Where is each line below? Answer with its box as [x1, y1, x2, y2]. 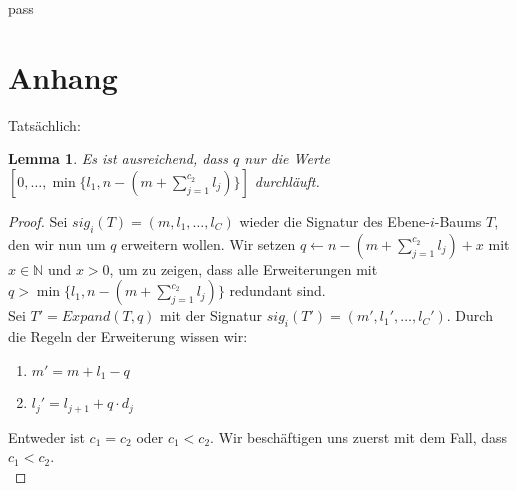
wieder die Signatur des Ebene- [239, 210, 430, 231]
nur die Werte [244, 148, 330, 169]
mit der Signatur [160, 305, 263, 326]
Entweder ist [8, 426, 85, 447]
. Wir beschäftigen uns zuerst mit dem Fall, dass [210, 426, 508, 447]
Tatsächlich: [8, 114, 81, 135]
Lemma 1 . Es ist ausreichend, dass [8, 148, 229, 169]
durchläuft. [254, 170, 320, 191]
